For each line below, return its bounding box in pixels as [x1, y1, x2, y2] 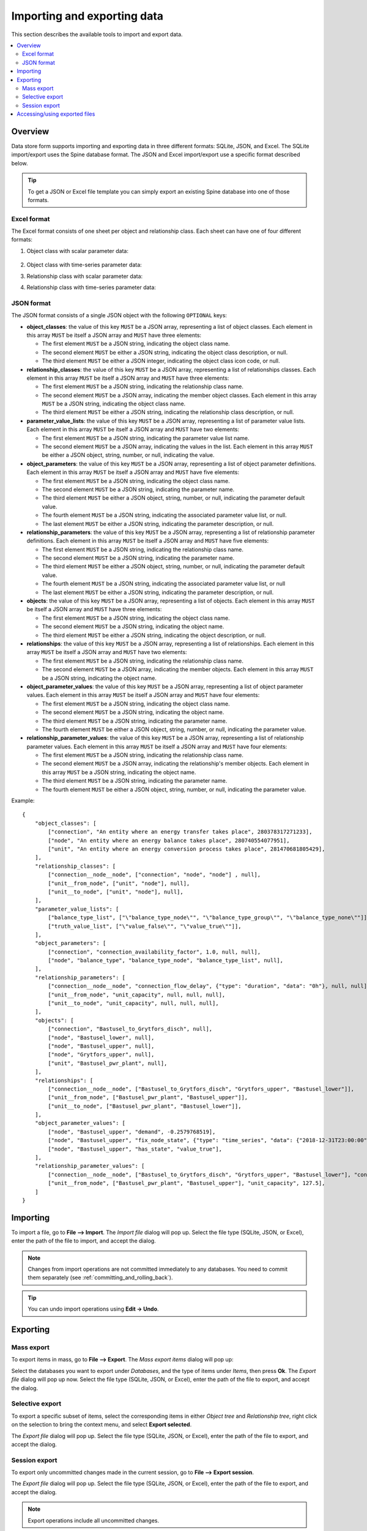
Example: [11, 797, 35, 805]
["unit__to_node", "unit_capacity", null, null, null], [48, 1000, 220, 1007]
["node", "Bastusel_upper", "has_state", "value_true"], [48, 1145, 223, 1153]
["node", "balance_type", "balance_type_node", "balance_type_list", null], [48, 957, 284, 964]
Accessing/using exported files [17, 110, 95, 118]
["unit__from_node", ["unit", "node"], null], [48, 879, 190, 887]
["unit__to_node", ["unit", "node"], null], [48, 888, 183, 895]
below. [11, 159, 28, 167]
